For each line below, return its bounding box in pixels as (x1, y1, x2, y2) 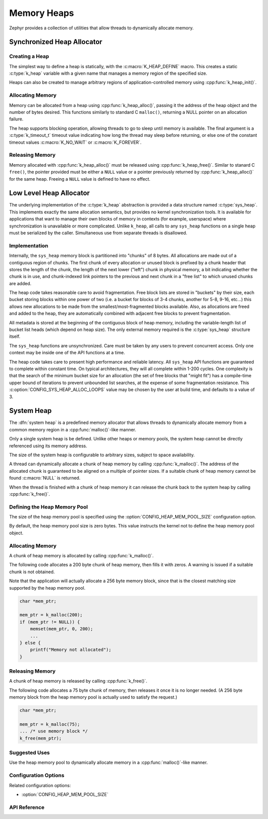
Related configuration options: (9, 782, 71, 788)
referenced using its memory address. (9, 443, 87, 449)
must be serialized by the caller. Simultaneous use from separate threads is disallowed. (9, 229, 188, 236)
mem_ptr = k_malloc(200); (19, 612, 83, 618)
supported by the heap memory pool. (9, 585, 85, 591)
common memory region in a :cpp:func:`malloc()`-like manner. (9, 426, 136, 432)
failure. (9, 116, 24, 122)
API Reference (9, 804, 45, 811)
